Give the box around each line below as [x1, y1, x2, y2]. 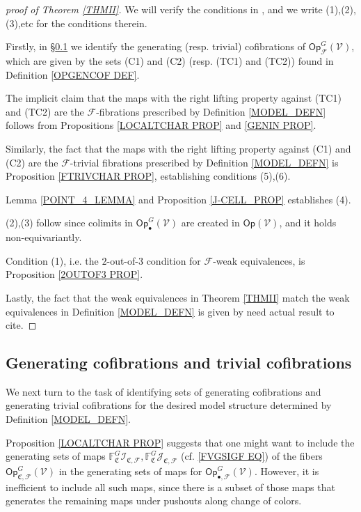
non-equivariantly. [6, 230, 82, 245]
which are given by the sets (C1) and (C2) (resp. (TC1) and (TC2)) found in [6, 53, 334, 68]
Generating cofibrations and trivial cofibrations [6, 352, 352, 373]
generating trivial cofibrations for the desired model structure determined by [6, 398, 332, 412]
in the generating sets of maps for [58, 464, 202, 479]
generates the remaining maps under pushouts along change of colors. [6, 493, 302, 508]
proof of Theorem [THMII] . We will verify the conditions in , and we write [6, 2, 323, 16]
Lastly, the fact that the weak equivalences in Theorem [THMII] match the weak [6, 290, 350, 304]
